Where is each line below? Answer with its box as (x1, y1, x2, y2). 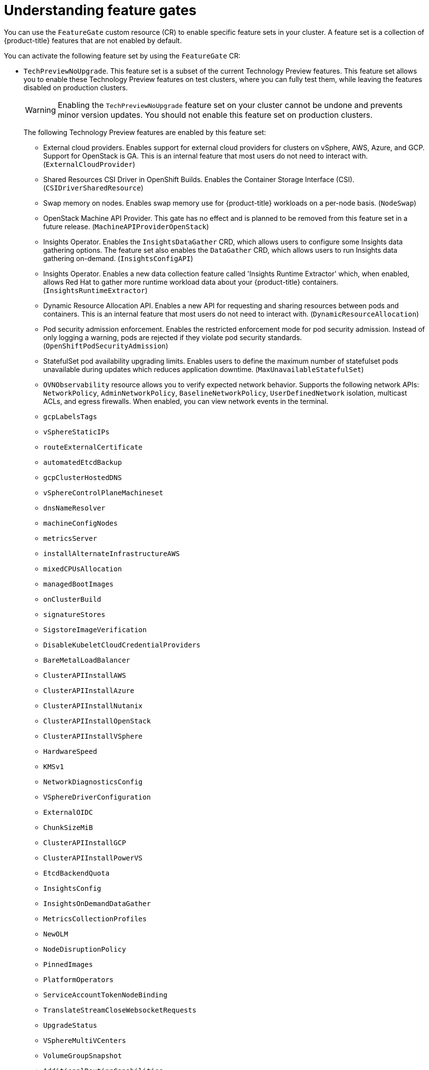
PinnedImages (43, 960, 93, 968)
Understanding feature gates (4, 2, 197, 19)
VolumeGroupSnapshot (43, 1051, 122, 1060)
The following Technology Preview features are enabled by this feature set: (24, 128, 266, 136)
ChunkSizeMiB (43, 823, 93, 831)
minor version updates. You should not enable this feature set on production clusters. (57, 109, 373, 120)
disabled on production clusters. (24, 83, 128, 92)
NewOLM (43, 930, 68, 938)
